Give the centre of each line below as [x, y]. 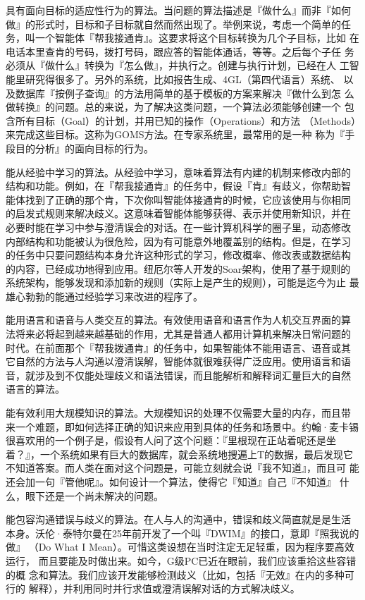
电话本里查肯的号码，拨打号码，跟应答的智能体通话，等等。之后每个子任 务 [180, 51]
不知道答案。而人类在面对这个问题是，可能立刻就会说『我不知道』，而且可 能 [182, 468]
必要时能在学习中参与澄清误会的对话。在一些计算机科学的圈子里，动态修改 [178, 227]
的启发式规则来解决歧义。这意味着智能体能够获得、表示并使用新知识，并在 [178, 213]
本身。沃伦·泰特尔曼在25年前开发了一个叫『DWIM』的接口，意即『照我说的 [182, 533]
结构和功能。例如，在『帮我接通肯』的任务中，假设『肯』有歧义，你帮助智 [178, 186]
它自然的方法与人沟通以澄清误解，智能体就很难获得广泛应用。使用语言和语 [178, 361]
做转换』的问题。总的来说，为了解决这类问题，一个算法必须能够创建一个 [173, 107]
